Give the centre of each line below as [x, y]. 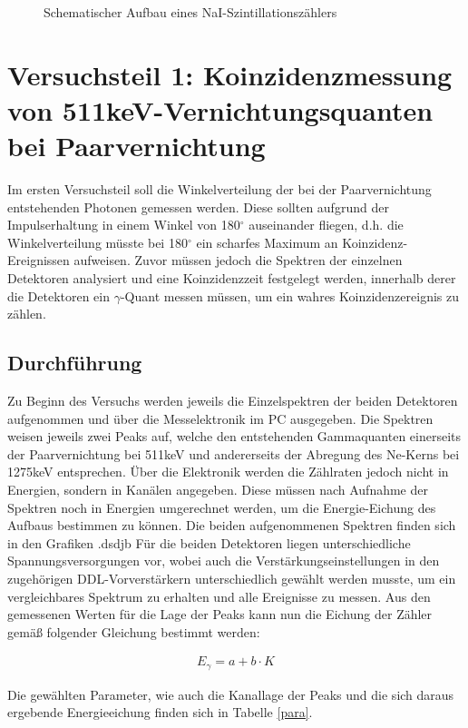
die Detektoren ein [59, 295]
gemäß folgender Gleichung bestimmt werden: [134, 631]
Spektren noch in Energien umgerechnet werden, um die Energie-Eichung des [222, 507]
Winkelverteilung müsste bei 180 [97, 242]
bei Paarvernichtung [136, 146]
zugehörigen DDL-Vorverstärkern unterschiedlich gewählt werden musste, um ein [232, 578]
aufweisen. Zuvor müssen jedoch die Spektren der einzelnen [238, 260]
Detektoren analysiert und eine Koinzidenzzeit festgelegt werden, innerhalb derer [232, 278]
